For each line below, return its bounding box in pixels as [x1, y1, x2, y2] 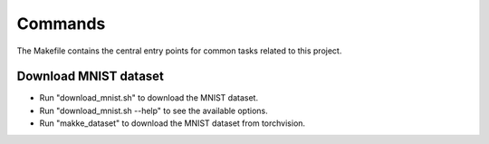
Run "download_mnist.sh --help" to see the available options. [39, 105, 268, 116]
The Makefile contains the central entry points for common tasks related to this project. [16, 45, 342, 56]
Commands [16, 14, 106, 34]
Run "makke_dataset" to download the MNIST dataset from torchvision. [39, 118, 306, 129]
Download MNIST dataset [16, 69, 165, 84]
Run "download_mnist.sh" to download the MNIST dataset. [39, 92, 258, 103]
